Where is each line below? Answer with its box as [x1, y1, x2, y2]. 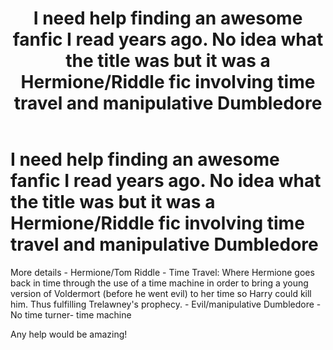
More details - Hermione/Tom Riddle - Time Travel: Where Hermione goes [10, 266, 315, 278]
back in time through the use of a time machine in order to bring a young [10, 277, 309, 289]
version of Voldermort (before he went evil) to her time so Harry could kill [10, 287, 312, 299]
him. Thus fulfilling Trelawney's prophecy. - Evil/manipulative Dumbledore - [10, 298, 322, 310]
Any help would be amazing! [10, 328, 128, 340]
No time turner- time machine [10, 308, 132, 321]
